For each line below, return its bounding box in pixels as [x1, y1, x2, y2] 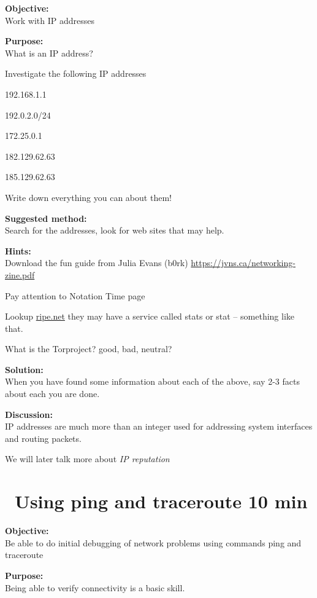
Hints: [5, 244, 31, 257]
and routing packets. [5, 431, 82, 444]
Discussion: [5, 407, 53, 420]
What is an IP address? [5, 46, 93, 59]
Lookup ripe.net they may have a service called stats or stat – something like [5, 310, 294, 323]
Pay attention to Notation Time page [5, 289, 145, 302]
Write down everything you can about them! [5, 191, 172, 203]
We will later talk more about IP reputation [5, 452, 170, 465]
